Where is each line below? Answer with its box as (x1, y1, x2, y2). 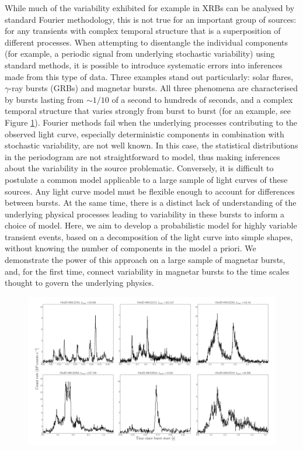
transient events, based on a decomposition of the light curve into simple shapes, (5, 230, 293, 243)
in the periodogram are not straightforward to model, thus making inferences (5, 150, 280, 162)
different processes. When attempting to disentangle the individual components (5, 36, 288, 48)
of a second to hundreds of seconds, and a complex (112, 93, 293, 105)
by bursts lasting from (5, 93, 84, 105)
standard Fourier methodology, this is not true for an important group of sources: (5, 13, 297, 25)
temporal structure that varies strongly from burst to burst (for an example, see (5, 105, 291, 117)
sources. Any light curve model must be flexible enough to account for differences (5, 185, 295, 197)
